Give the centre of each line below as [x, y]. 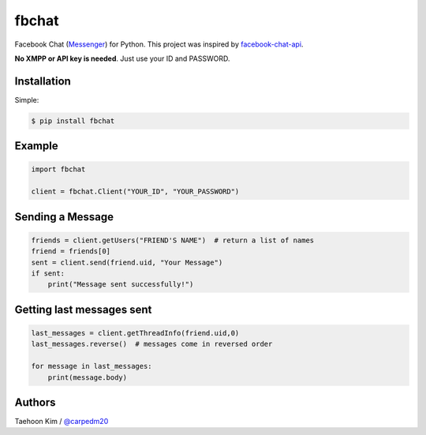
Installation [43, 81]
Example [36, 146]
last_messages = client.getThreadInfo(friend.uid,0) [135, 333]
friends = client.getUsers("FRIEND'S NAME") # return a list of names [173, 240]
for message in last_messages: [92, 366]
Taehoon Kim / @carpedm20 [62, 422]
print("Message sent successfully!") [121, 285]
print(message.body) [88, 377]
